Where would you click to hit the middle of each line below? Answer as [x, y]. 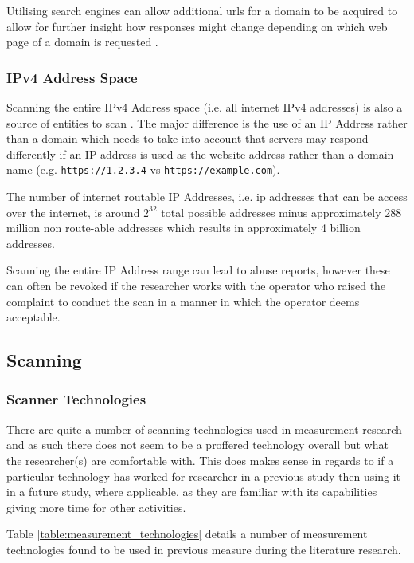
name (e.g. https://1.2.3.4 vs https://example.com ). [143, 169]
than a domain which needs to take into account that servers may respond [187, 138]
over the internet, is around [73, 212]
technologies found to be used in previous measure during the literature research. [204, 549]
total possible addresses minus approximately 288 [281, 212]
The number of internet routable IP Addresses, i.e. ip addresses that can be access [207, 197]
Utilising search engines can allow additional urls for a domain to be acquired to [202, 10]
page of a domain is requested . [82, 42]
